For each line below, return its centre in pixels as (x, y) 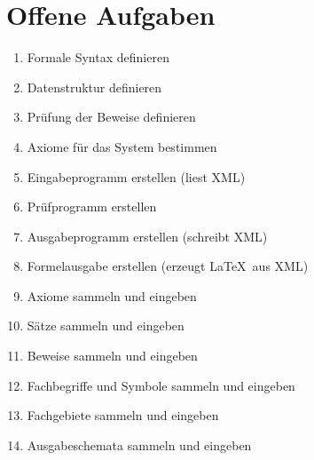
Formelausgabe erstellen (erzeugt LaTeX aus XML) (168, 266)
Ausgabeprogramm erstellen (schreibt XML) (147, 236)
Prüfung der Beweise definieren (111, 117)
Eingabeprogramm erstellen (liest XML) (136, 176)
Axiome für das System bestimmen (122, 146)
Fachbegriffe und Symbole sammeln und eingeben (161, 385)
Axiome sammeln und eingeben (112, 295)
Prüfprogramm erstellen (92, 206)
